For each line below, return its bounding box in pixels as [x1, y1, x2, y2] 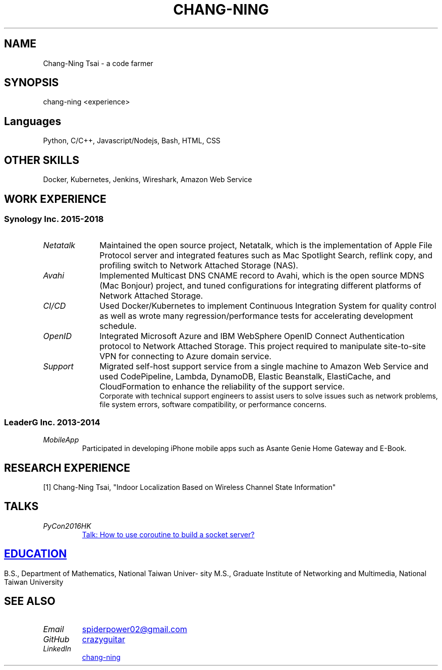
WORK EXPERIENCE [4, 192, 106, 205]
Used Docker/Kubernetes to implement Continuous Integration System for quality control [99, 301, 436, 311]
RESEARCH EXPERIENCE [4, 461, 131, 474]
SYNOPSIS [4, 76, 59, 89]
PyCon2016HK [43, 521, 91, 530]
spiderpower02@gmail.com [82, 624, 187, 635]
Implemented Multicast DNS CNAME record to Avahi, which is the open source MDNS [99, 270, 424, 281]
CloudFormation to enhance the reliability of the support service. [99, 381, 345, 392]
